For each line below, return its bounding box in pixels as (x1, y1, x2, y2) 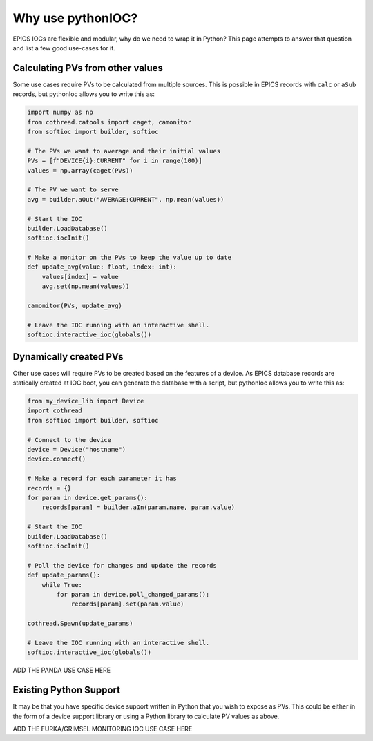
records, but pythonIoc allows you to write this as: (12, 90, 155, 98)
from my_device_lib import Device (27, 397, 144, 405)
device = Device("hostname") (27, 445, 126, 454)
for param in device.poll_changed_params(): (56, 590, 210, 598)
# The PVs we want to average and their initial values (27, 147, 221, 155)
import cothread (27, 407, 83, 414)
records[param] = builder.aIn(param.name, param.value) (41, 503, 236, 511)
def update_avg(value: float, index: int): (27, 263, 178, 271)
